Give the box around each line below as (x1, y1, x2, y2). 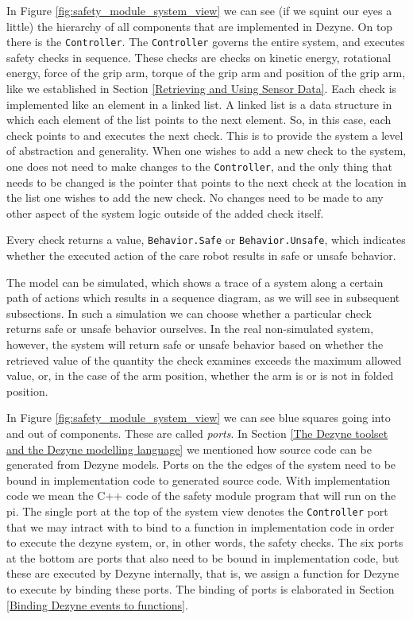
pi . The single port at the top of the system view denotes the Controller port (6, 503, 388, 519)
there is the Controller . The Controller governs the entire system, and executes (6, 33, 405, 50)
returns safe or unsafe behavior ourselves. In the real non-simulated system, (6, 320, 374, 337)
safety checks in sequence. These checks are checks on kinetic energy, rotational (6, 48, 392, 65)
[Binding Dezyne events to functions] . (6, 596, 188, 613)
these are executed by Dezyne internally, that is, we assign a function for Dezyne (6, 565, 399, 582)
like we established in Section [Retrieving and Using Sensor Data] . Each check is (6, 80, 397, 97)
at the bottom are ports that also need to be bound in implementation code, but (6, 549, 399, 566)
